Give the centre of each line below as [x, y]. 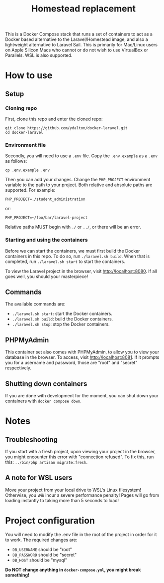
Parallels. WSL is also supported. [39, 55]
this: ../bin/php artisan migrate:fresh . [46, 462]
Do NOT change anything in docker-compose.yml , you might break [73, 570]
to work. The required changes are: [41, 540]
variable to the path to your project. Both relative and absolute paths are [79, 185]
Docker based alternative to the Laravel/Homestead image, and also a [77, 39]
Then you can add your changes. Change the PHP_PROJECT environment [78, 180]
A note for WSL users [39, 478]
